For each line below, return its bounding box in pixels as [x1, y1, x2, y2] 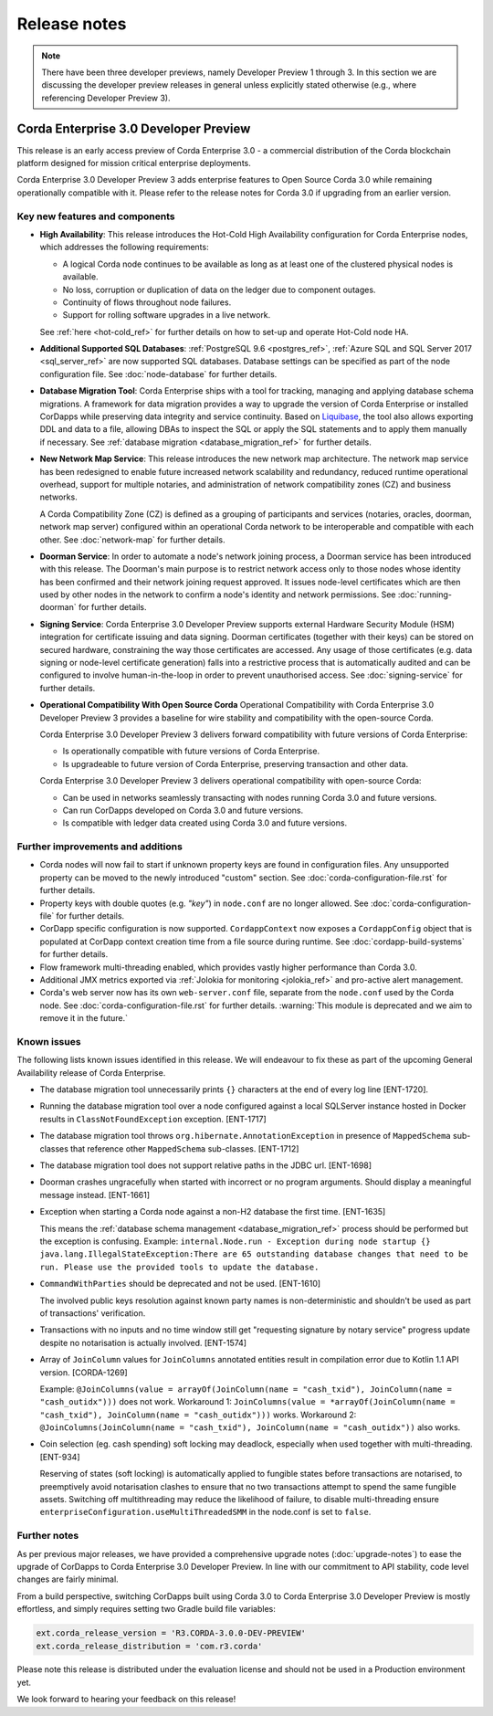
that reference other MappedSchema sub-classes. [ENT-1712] [69, 1142, 299, 1154]
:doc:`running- [397, 589, 452, 600]
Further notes [16, 1530, 79, 1542]
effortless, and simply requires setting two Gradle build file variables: [16, 1604, 276, 1615]
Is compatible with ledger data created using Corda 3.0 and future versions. [62, 817, 347, 828]
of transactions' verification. [39, 1307, 146, 1319]
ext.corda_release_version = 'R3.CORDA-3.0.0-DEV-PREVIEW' [36, 1628, 306, 1638]
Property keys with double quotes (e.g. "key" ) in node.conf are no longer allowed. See [39, 898, 369, 909]
